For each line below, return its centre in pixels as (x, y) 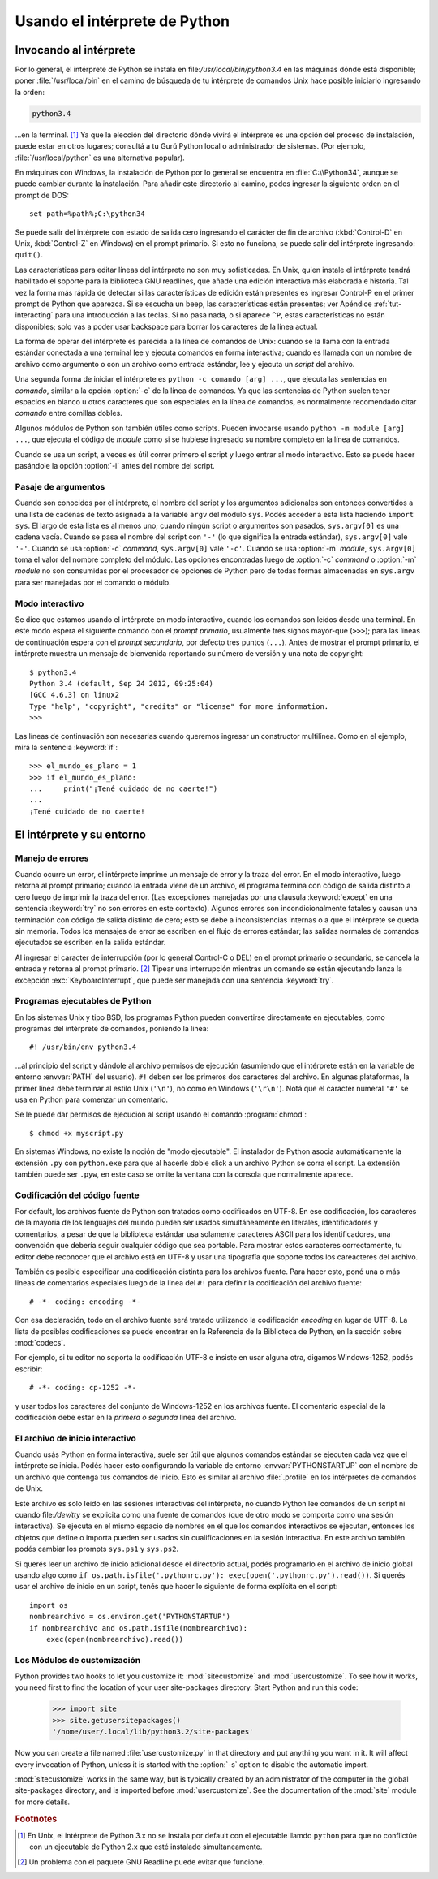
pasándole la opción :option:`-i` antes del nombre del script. (115, 465)
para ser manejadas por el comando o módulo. (93, 582)
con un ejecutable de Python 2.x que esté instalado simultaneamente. (146, 1847)
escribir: (29, 1369)
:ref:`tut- (388, 304)
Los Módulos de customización (78, 1660)
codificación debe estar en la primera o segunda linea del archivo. (126, 1417)
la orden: (30, 92)
